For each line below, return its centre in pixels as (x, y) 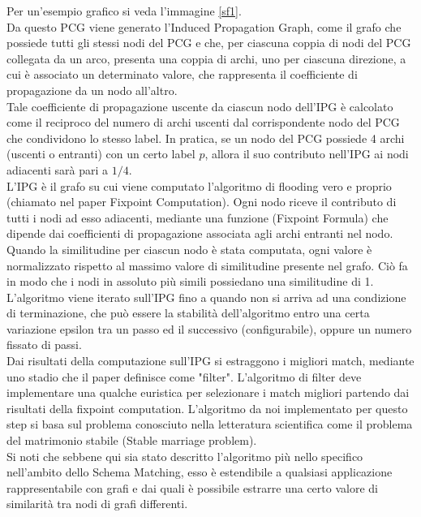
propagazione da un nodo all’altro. (92, 90)
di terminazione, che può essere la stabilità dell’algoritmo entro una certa (188, 313)
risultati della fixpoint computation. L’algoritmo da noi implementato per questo (207, 408)
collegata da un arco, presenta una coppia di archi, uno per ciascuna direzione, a (206, 58)
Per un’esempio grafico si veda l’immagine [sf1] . (124, 11)
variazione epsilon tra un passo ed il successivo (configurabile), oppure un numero (209, 328)
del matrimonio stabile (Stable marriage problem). (132, 440)
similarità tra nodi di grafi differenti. (97, 504)
